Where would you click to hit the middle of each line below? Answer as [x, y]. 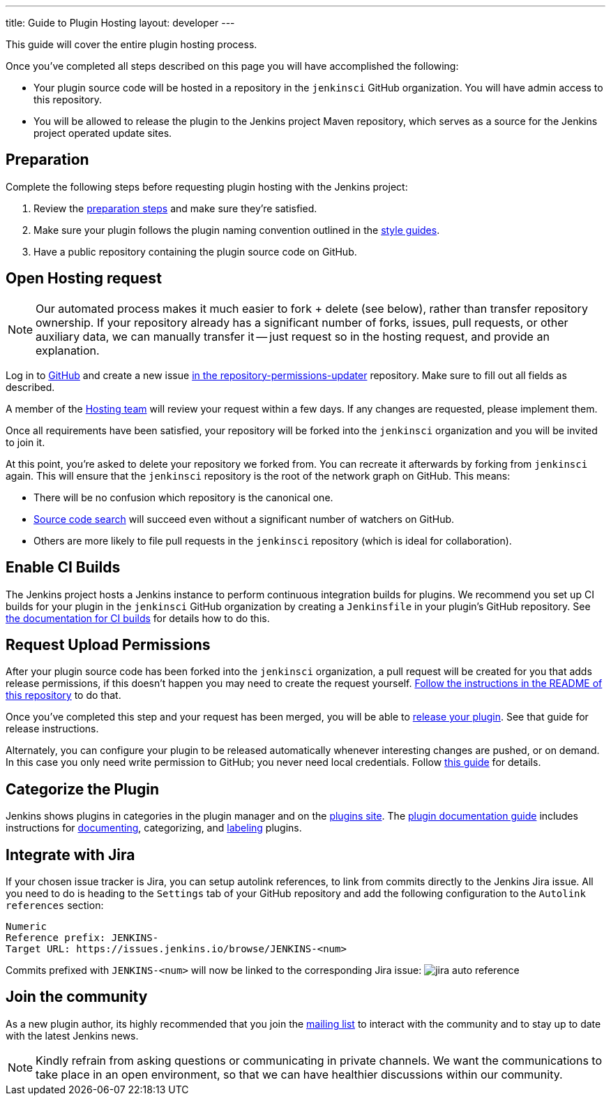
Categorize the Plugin [82, 789]
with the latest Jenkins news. [72, 1035]
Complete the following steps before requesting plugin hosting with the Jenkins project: [207, 186]
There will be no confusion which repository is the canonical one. [183, 497]
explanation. [68, 350]
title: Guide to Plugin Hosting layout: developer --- [120, 23]
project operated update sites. [103, 133]
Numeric [27, 927]
